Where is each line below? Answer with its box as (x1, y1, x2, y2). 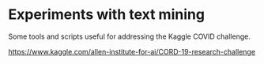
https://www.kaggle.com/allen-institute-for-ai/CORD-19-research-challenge (8, 47, 255, 56)
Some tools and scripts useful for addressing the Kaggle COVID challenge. (8, 32, 251, 41)
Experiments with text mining (8, 6, 206, 24)
